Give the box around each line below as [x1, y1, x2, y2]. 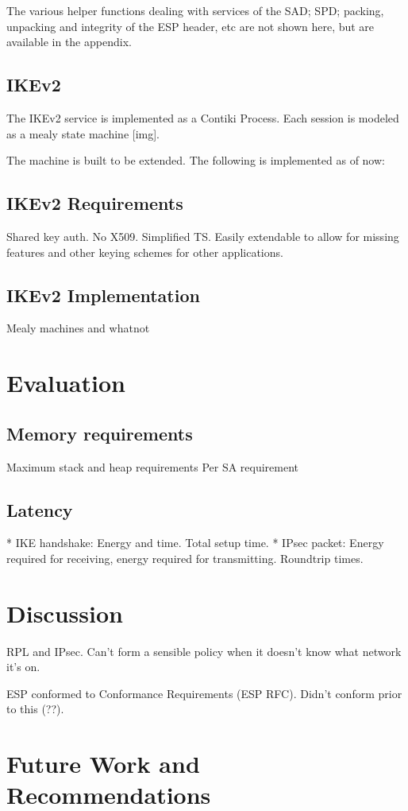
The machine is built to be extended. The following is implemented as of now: [6, 152, 385, 169]
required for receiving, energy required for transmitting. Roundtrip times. [6, 549, 364, 566]
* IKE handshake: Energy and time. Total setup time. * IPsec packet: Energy [6, 534, 384, 551]
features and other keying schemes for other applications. [6, 243, 283, 260]
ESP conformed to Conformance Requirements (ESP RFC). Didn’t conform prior [6, 685, 402, 701]
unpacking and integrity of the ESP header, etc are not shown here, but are [6, 17, 375, 34]
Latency [6, 497, 73, 522]
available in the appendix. [6, 33, 132, 50]
